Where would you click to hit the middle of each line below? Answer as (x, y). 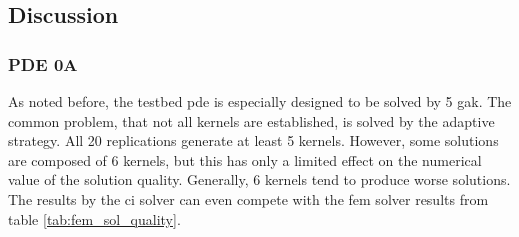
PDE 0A (43, 63)
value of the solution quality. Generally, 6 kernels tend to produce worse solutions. (259, 179)
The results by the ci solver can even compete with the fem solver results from (248, 198)
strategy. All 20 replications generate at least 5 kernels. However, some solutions (253, 140)
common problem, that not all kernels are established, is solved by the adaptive (251, 120)
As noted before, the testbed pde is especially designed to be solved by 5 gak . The (260, 101)
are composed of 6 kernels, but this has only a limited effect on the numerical (245, 159)
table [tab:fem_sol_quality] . (94, 218)
